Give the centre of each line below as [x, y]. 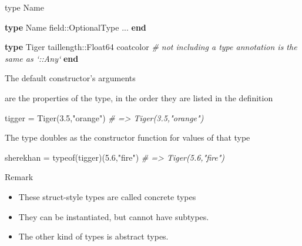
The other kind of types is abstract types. [93, 236]
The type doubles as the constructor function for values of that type [127, 137]
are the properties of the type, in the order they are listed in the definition [139, 97]
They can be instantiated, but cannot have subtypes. [114, 216]
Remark [19, 177]
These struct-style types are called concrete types [107, 196]
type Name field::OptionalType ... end [75, 27]
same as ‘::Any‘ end [42, 58]
